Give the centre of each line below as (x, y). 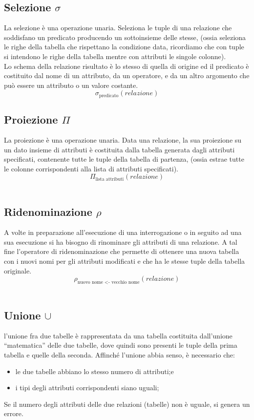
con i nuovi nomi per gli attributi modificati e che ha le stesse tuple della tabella (125, 261)
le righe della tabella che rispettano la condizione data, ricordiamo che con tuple (124, 47)
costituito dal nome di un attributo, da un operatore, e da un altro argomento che (127, 75)
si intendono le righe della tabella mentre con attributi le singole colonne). (115, 56)
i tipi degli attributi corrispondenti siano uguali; (87, 388)
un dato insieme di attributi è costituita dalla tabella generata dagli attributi (119, 149)
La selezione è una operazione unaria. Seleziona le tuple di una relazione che (118, 28)
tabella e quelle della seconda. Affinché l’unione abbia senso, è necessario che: (119, 354)
